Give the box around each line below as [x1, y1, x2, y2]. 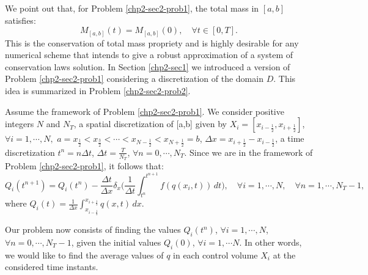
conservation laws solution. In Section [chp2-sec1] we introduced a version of [5, 60, 290, 73]
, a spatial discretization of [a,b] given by [73, 117, 227, 130]
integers [5, 117, 34, 130]
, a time [275, 132, 304, 145]
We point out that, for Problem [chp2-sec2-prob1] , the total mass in [5, 2, 259, 14]
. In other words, [239, 236, 302, 248]
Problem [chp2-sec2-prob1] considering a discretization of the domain [5, 72, 263, 85]
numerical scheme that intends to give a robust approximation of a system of [5, 48, 293, 61]
